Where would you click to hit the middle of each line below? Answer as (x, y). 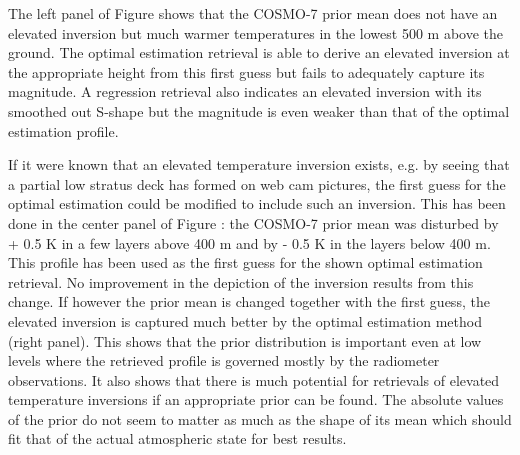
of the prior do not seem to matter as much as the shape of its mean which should (260, 418)
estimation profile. (63, 130)
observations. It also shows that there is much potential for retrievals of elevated (254, 379)
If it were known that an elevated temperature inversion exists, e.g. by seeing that (259, 164)
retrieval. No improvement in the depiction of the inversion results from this (241, 281)
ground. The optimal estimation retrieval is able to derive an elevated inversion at (259, 52)
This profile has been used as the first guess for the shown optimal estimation (245, 262)
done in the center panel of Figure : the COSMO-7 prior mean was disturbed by (253, 222)
